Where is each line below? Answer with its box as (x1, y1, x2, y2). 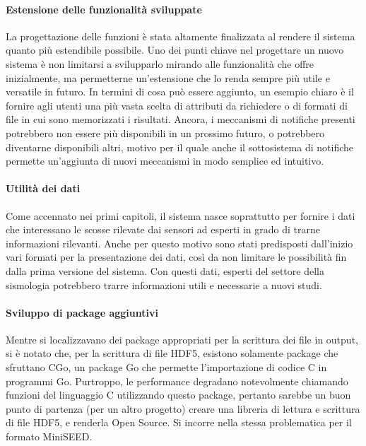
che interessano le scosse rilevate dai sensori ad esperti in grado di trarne (6, 222, 320, 237)
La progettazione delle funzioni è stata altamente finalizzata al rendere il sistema (6, 28, 355, 43)
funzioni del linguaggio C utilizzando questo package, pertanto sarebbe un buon (6, 387, 351, 402)
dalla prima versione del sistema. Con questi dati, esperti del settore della (6, 263, 324, 278)
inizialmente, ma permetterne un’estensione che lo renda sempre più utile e (6, 70, 330, 85)
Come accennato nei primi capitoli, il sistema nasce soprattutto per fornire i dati (6, 208, 355, 223)
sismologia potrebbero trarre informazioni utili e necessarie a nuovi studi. (6, 277, 322, 292)
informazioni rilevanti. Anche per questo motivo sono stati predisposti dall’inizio (6, 235, 353, 250)
